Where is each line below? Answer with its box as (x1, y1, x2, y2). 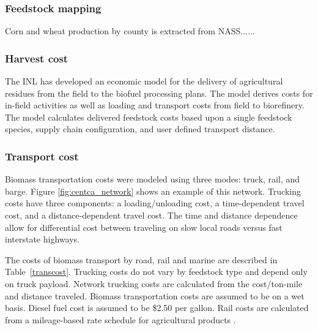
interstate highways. (5, 233, 79, 246)
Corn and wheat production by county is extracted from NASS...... (5, 24, 255, 37)
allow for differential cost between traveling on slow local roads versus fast (5, 220, 283, 233)
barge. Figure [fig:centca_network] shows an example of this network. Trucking (5, 184, 301, 197)
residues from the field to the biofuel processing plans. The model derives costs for (5, 86, 313, 99)
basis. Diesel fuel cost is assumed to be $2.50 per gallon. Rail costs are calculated (5, 301, 309, 314)
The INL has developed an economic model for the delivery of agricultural (5, 75, 283, 88)
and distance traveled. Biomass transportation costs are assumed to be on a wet (5, 289, 305, 302)
